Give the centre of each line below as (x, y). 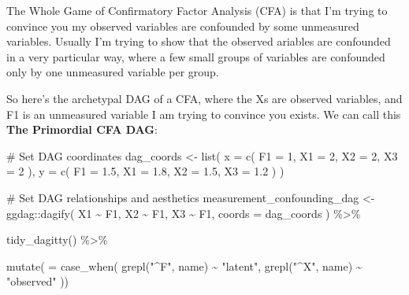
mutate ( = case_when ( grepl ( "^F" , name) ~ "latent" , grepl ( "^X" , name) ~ (184, 265)
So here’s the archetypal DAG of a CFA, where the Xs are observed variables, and (204, 98)
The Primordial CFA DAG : (82, 129)
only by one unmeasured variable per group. (113, 72)
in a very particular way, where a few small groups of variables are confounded (196, 56)
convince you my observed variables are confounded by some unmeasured (183, 26)
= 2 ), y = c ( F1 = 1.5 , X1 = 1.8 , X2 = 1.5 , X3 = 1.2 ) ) (145, 171)
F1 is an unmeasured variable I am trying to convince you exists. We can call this (204, 114)
